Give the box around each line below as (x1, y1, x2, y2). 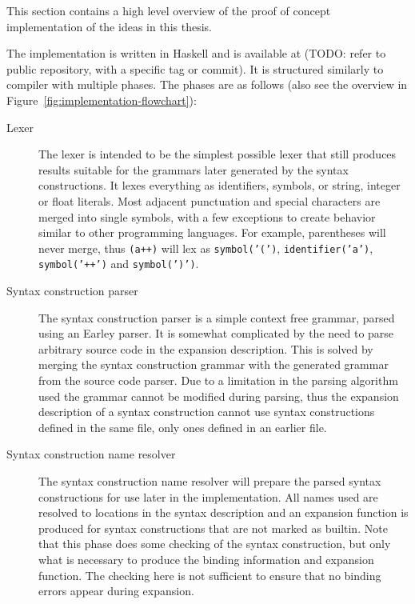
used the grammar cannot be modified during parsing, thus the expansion (38, 387, 399, 404)
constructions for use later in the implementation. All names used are (38, 488, 378, 505)
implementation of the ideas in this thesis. (6, 18, 212, 34)
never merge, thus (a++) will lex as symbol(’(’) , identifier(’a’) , (38, 239, 373, 256)
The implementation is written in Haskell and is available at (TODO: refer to (6, 45, 386, 62)
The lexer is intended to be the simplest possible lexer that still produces (38, 146, 397, 162)
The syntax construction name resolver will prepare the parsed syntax (38, 472, 381, 489)
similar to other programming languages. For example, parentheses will (38, 224, 386, 241)
